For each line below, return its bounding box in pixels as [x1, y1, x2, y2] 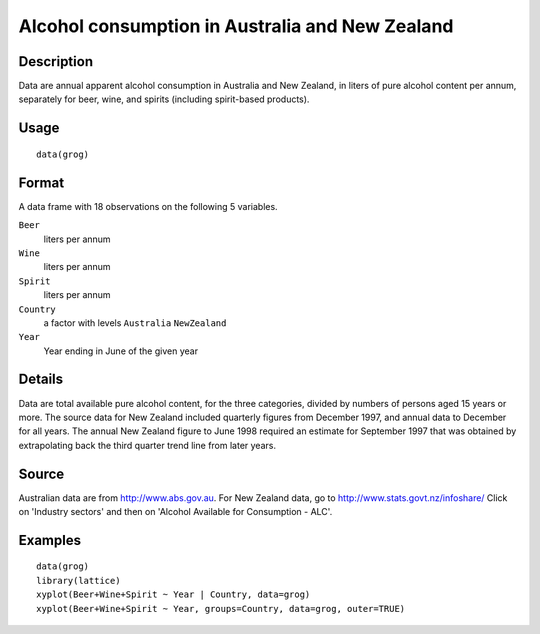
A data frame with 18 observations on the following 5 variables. [18, 200, 279, 212]
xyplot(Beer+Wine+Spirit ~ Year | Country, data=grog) [36, 589, 311, 600]
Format [18, 174, 65, 191]
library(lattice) [36, 575, 121, 586]
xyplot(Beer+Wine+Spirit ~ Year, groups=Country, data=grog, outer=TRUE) [36, 603, 406, 614]
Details [18, 371, 64, 388]
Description [18, 53, 94, 70]
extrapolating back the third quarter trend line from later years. [18, 439, 277, 451]
